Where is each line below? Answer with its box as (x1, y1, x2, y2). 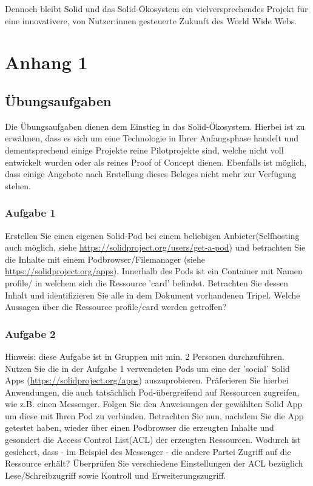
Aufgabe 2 (5, 326, 56, 341)
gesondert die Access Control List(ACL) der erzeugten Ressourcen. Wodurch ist (5, 433, 301, 446)
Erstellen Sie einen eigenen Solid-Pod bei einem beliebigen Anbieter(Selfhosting (5, 229, 300, 241)
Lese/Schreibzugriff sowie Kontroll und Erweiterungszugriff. (5, 468, 226, 481)
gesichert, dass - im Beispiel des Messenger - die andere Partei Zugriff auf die (5, 445, 291, 457)
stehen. (5, 179, 31, 192)
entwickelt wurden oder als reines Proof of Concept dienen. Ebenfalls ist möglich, (5, 155, 307, 168)
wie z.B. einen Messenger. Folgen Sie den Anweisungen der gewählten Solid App (5, 397, 303, 410)
